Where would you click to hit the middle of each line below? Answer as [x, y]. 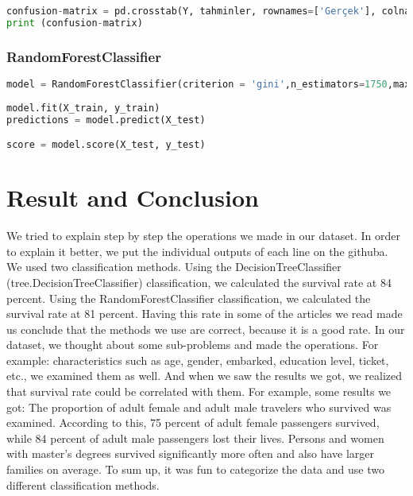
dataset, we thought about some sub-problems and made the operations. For [193, 345]
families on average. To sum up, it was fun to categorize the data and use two [195, 469]
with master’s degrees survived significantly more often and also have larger [191, 453]
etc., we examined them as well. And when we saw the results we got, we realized [205, 376]
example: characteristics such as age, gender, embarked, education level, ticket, [198, 360]
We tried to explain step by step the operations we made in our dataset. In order [203, 236]
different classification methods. [83, 484]
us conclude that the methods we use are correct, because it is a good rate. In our [206, 329]
